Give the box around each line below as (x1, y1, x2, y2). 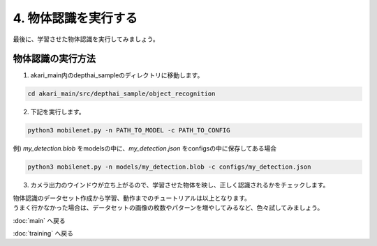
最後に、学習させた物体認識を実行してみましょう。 (13, 35, 160, 43)
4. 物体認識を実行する (13, 10, 138, 26)
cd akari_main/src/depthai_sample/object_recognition (27, 90, 216, 98)
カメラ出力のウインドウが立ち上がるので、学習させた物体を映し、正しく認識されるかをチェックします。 (30, 181, 330, 190)
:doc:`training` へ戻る (13, 229, 73, 237)
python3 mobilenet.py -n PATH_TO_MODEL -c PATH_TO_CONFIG (27, 126, 230, 134)
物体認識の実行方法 (13, 53, 96, 65)
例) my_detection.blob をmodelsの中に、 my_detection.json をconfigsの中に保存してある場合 (13, 144, 277, 153)
